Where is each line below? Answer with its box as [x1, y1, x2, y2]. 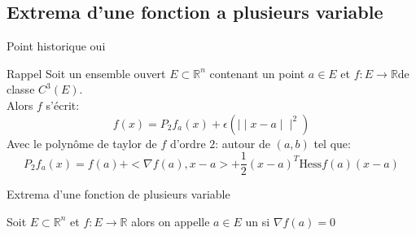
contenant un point [209, 64, 305, 81]
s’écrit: [46, 96, 80, 113]
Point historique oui [7, 37, 106, 55]
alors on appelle [131, 212, 210, 229]
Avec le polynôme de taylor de [7, 134, 157, 151]
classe [7, 81, 35, 98]
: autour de [215, 134, 270, 151]
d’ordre [169, 134, 206, 151]
